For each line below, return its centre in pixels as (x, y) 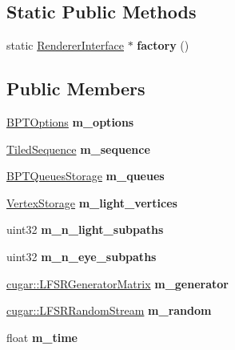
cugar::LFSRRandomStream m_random (109, 310)
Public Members (76, 89)
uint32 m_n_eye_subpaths (82, 256)
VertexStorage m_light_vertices (92, 202)
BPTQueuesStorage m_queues (86, 176)
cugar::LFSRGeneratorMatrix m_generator (117, 283)
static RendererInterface (65, 45)
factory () (163, 45)
